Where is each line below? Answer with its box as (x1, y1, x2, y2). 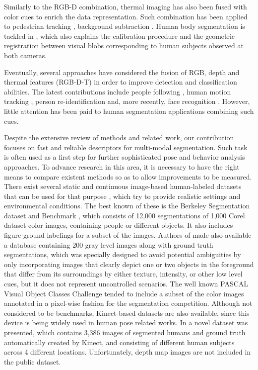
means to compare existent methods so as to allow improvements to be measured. (4, 171, 252, 182)
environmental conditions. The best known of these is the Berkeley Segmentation (4, 200, 250, 211)
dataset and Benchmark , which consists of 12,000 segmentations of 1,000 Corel (4, 210, 245, 220)
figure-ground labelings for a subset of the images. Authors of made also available (4, 230, 252, 240)
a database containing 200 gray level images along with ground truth (4, 239, 213, 250)
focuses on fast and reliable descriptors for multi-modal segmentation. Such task (4, 142, 248, 152)
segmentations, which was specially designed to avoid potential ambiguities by (4, 249, 241, 260)
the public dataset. (4, 356, 61, 367)
